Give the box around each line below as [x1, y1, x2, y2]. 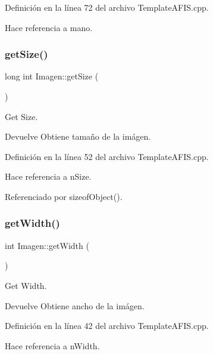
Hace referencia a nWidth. [5, 339, 100, 352]
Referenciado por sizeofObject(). [5, 190, 123, 202]
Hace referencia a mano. [5, 21, 93, 33]
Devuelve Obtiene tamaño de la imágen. [5, 130, 151, 143]
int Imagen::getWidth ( [5, 239, 89, 251]
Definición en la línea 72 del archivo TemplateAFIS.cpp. [5, 1, 209, 13]
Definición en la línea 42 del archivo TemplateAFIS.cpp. [5, 319, 209, 332]
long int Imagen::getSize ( [5, 70, 99, 82]
